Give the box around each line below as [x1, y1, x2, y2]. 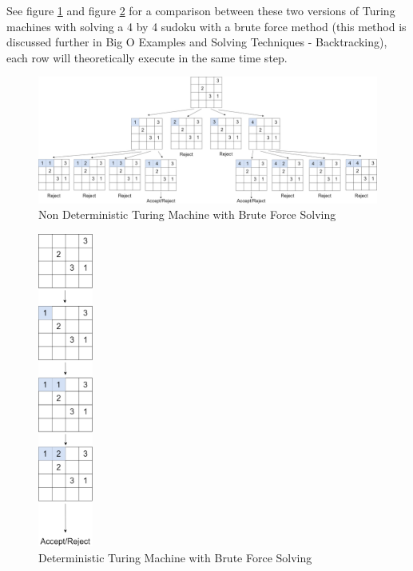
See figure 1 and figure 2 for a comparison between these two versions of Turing [6, 2, 395, 18]
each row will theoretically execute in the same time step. [6, 49, 288, 65]
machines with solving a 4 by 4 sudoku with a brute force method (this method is [6, 18, 407, 34]
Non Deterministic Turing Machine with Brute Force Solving [38, 206, 336, 223]
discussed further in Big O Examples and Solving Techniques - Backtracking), [6, 34, 387, 50]
